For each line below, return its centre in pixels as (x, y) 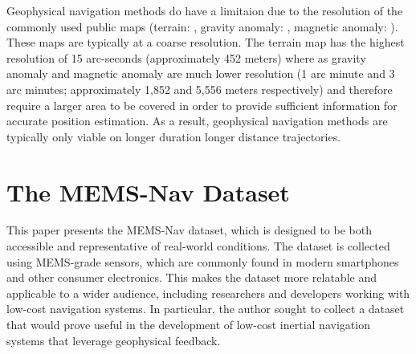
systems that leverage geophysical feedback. (114, 340)
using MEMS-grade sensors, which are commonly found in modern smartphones (203, 261)
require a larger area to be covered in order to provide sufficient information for (202, 105)
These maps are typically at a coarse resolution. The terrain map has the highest (206, 42)
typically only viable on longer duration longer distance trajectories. (174, 136)
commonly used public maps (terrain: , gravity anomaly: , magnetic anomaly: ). (202, 26)
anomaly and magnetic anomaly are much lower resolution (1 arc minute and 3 (201, 73)
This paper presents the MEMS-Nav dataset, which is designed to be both (189, 230)
